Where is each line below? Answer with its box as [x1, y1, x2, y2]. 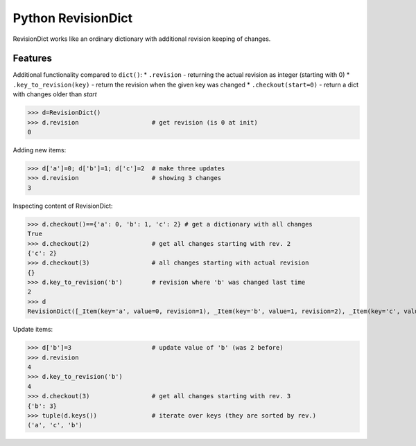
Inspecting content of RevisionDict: [12, 202, 113, 210]
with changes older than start [12, 90, 97, 98]
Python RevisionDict [12, 10, 133, 26]
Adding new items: [12, 145, 67, 154]
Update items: [12, 325, 53, 334]
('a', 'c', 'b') [27, 421, 83, 429]
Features [12, 53, 52, 64]
